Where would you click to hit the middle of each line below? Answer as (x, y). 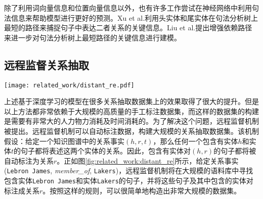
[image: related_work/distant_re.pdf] (69, 85)
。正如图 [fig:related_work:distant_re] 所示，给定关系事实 (148, 160)
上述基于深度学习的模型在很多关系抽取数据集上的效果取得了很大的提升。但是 (131, 101)
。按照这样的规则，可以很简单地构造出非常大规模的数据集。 (142, 190)
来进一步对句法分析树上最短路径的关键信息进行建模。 (93, 37)
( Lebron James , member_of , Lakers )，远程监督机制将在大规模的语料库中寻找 (129, 170)
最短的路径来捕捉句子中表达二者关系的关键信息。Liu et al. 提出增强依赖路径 (128, 28)
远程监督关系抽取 (47, 64)
